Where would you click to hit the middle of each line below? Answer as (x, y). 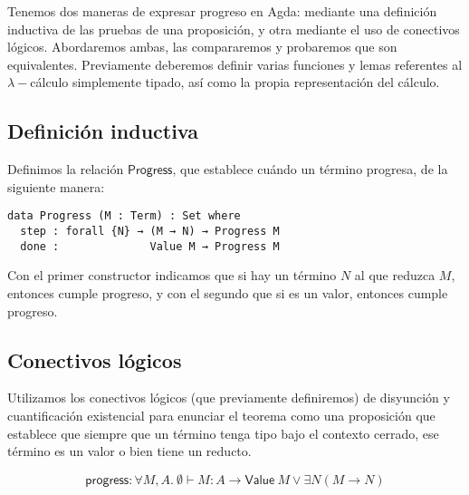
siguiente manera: (56, 186)
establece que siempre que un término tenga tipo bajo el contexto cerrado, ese (223, 433)
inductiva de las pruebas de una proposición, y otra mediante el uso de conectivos (234, 29)
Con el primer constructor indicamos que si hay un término (172, 275)
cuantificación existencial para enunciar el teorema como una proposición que (221, 415)
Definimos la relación (66, 169)
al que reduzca (395, 275)
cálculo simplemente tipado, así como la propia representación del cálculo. (235, 82)
